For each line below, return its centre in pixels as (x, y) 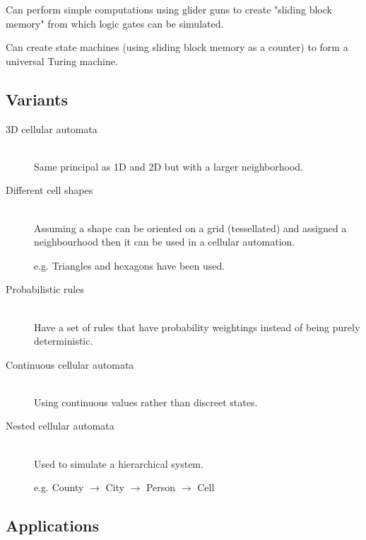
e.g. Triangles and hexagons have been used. (130, 265)
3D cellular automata (52, 128)
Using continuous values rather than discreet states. (146, 402)
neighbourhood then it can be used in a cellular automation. (165, 242)
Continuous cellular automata (70, 364)
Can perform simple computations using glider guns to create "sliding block (169, 9)
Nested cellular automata (60, 426)
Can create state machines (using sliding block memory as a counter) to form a (177, 47)
